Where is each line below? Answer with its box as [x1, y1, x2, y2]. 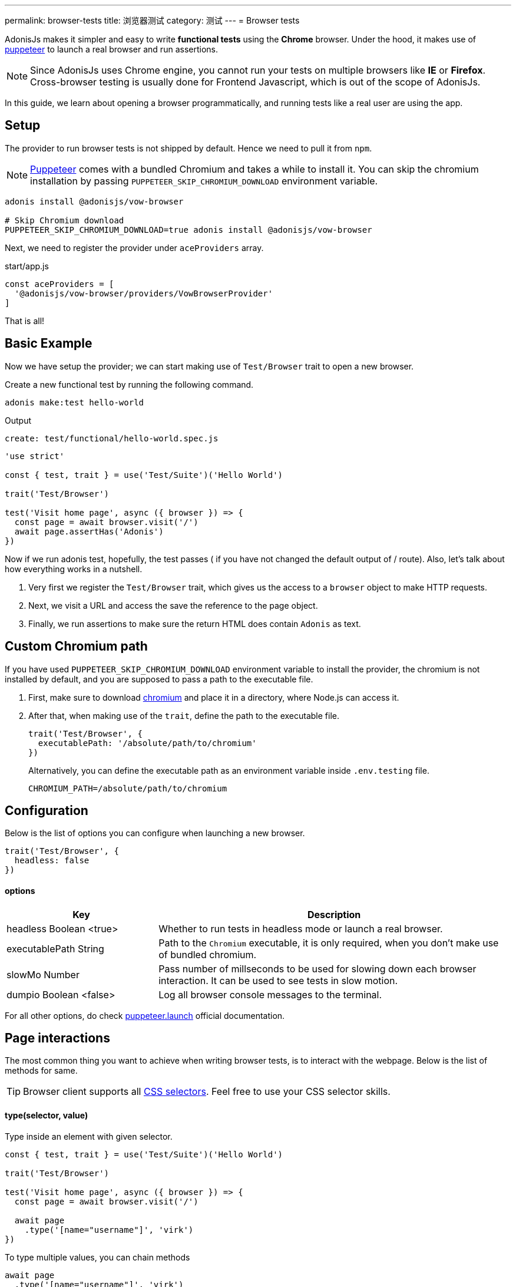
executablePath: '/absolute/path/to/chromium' [38, 738, 257, 748]
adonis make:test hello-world [5, 397, 144, 407]
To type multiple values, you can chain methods [5, 1252, 190, 1262]
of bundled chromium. [158, 948, 257, 961]
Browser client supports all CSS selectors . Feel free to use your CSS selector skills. [23, 1085, 391, 1098]
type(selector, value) [5, 1110, 88, 1121]
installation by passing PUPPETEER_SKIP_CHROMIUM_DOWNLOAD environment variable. [30, 174, 378, 187]
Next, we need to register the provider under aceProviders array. [5, 242, 264, 253]
